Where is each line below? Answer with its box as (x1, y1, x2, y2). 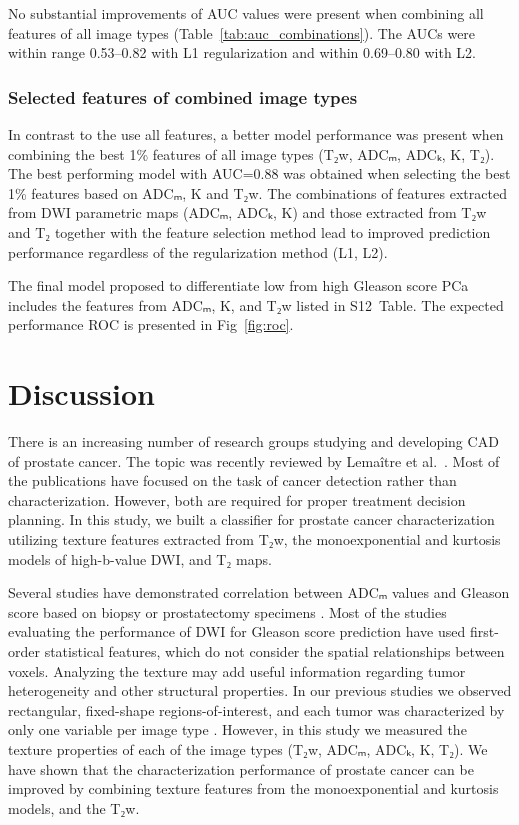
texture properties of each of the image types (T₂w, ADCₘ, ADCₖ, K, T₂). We (8, 738, 488, 759)
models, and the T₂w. (8, 797, 140, 818)
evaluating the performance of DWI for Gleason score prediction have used (8, 621, 466, 642)
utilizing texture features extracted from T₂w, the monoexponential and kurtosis (8, 529, 501, 550)
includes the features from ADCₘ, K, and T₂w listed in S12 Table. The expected (8, 294, 504, 315)
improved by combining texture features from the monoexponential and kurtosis (8, 778, 499, 799)
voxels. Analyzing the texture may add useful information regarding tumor (8, 660, 466, 681)
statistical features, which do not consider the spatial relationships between (44, 641, 505, 661)
